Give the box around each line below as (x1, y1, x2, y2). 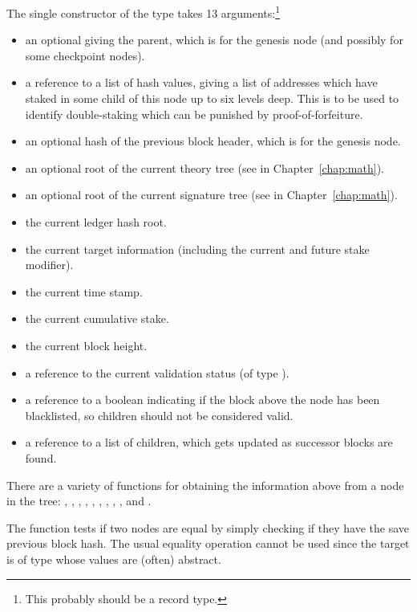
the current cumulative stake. (25, 310, 169, 327)
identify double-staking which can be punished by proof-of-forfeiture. (25, 105, 363, 122)
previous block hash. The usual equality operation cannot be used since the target (6, 535, 410, 552)
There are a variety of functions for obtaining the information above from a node (6, 476, 404, 493)
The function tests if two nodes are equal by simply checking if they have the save (6, 519, 410, 536)
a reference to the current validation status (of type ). (25, 364, 289, 381)
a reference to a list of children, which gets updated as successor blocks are (25, 434, 393, 451)
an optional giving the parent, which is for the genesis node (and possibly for (25, 31, 403, 48)
